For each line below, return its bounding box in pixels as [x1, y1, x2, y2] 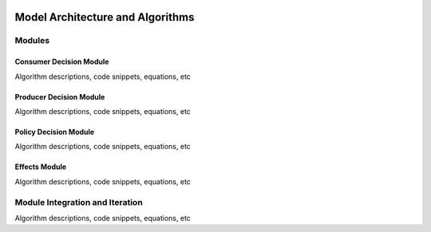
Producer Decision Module [14, 92, 105, 101]
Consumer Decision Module [14, 57, 109, 67]
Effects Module [14, 162, 67, 171]
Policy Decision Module [14, 127, 95, 136]
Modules [14, 35, 50, 46]
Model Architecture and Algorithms [14, 10, 195, 24]
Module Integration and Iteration [14, 196, 143, 207]
